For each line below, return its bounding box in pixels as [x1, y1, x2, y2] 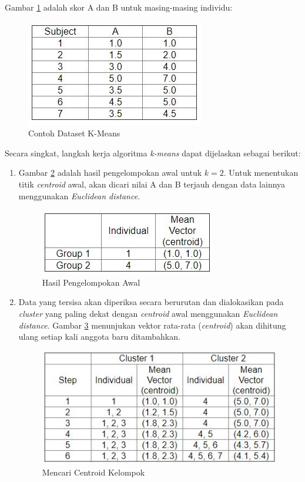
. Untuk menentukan [223, 166, 299, 179]
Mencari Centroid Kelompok [42, 466, 145, 478]
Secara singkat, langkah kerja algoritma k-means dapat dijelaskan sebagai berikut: [5, 146, 301, 159]
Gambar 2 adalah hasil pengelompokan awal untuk [18, 166, 202, 179]
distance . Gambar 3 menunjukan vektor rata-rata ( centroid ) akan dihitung [18, 319, 286, 331]
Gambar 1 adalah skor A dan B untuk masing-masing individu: [5, 1, 233, 13]
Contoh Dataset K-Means [28, 127, 120, 139]
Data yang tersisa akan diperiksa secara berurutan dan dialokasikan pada [18, 296, 284, 308]
